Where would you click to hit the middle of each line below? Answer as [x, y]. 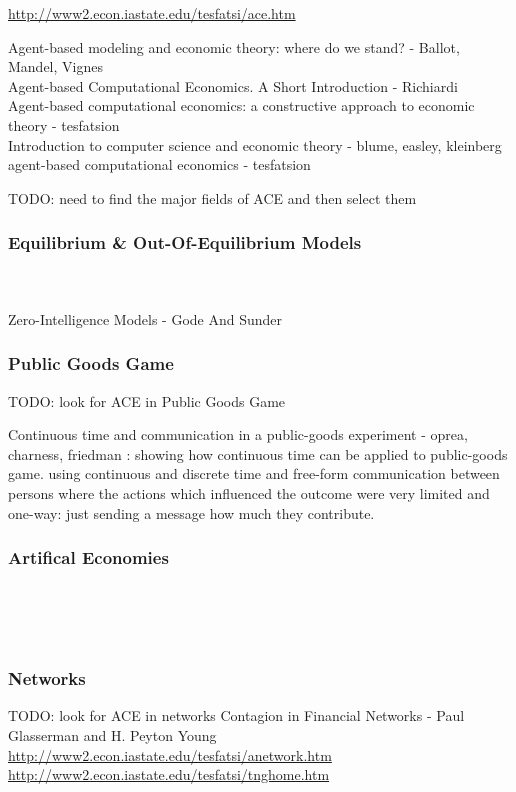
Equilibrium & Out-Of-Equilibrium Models [185, 242]
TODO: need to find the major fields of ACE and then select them [212, 197]
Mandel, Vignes [55, 66]
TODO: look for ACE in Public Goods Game [147, 400]
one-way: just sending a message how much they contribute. [191, 512]
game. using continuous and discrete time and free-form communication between [254, 473]
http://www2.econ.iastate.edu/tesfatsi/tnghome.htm [169, 774]
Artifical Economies [88, 557]
